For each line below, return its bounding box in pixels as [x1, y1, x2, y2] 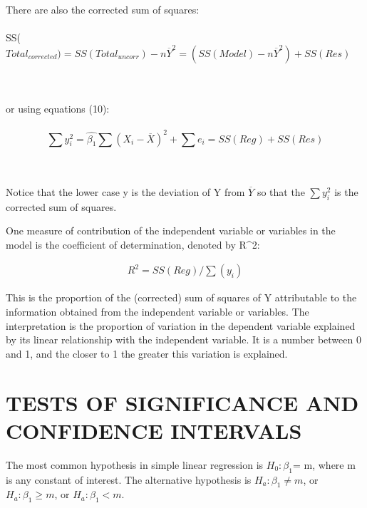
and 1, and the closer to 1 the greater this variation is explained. [6, 346, 288, 361]
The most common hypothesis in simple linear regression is [6, 457, 264, 472]
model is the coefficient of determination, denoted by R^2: [6, 237, 260, 252]
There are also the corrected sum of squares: [6, 2, 200, 16]
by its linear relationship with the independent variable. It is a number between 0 [6, 332, 361, 347]
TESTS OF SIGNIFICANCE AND [6, 388, 359, 417]
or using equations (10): [6, 100, 110, 115]
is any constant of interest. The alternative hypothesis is [6, 472, 252, 487]
